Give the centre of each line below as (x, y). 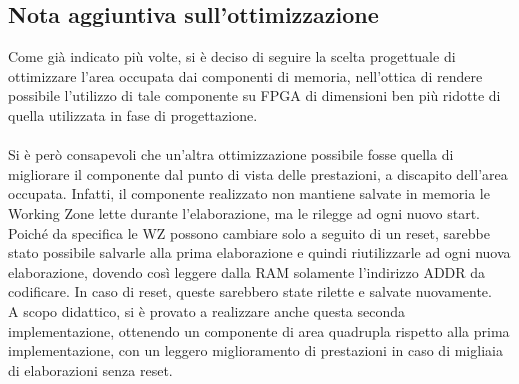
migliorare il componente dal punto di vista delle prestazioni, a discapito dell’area (258, 173)
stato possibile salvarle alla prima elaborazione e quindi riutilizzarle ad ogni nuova (259, 252)
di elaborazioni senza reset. (90, 369)
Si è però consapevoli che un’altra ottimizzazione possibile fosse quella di (231, 154)
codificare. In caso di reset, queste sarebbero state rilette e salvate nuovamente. (250, 291)
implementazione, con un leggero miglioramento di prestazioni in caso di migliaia (255, 350)
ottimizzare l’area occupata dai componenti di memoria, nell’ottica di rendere (245, 75)
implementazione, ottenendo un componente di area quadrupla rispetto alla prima (259, 330)
